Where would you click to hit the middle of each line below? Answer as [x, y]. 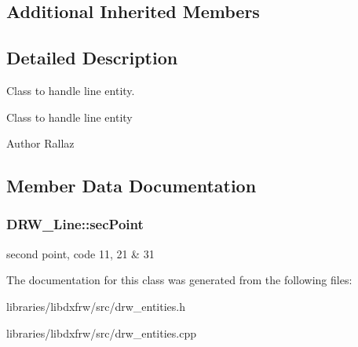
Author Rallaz [40, 143]
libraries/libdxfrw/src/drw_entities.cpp [101, 332]
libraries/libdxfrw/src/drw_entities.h [96, 306]
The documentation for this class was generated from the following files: [179, 280]
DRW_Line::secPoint [75, 224]
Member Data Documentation [132, 186]
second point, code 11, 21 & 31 [80, 253]
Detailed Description [92, 58]
